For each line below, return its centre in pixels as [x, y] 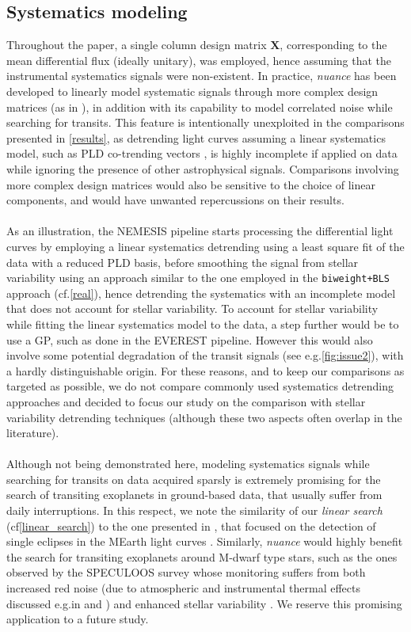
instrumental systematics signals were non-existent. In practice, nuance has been [202, 76]
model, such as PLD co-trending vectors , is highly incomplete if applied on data [202, 153]
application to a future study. [78, 619]
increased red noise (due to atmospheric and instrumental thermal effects [183, 588]
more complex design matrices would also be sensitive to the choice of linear [191, 184]
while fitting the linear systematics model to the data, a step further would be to [203, 324]
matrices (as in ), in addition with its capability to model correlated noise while [200, 107]
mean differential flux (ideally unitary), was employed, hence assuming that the [199, 60]
